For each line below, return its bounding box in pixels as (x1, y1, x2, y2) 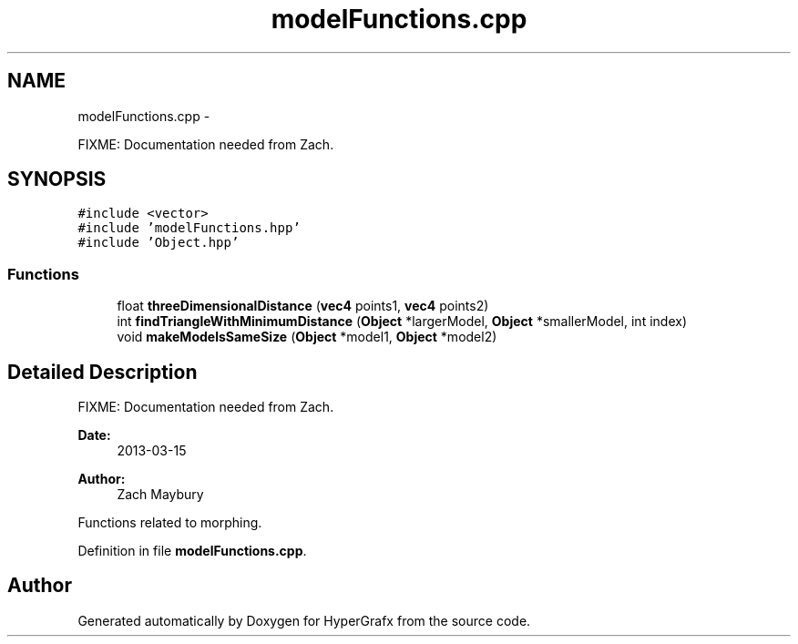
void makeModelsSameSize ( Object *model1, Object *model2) (117, 329, 497, 345)
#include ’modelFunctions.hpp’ (77, 220, 301, 236)
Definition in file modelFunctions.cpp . (77, 543, 307, 559)
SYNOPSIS (7, 168, 107, 191)
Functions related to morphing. (77, 515, 262, 531)
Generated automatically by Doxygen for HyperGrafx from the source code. (77, 612, 531, 629)
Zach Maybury (117, 486, 204, 503)
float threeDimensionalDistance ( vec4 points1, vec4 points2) (117, 298, 489, 314)
